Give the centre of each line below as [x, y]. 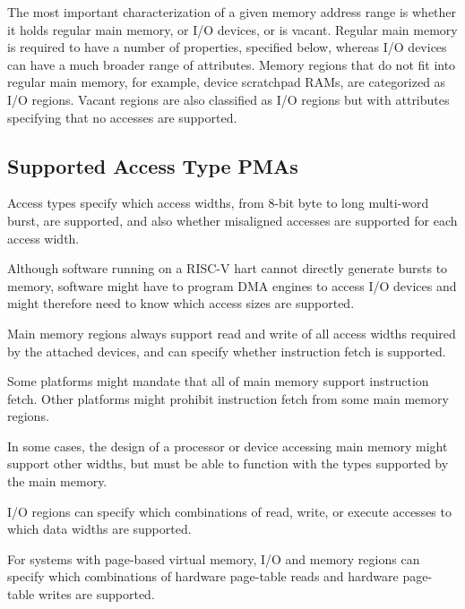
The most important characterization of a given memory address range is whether [232, 12]
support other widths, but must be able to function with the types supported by [228, 463]
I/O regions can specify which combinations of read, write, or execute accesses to [229, 511]
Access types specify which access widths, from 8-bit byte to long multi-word [218, 203]
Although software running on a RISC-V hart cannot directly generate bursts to [228, 268]
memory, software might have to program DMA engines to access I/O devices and [232, 285]
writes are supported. [96, 594]
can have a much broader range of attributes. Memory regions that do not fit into [232, 64]
